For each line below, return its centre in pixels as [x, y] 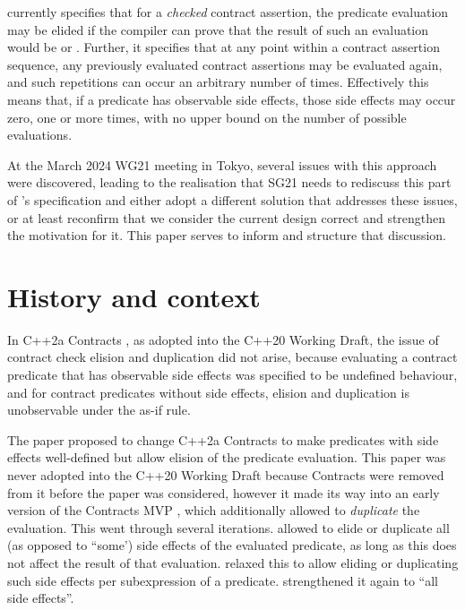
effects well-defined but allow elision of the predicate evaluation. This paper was [227, 457]
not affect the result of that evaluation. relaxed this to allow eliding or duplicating [233, 562]
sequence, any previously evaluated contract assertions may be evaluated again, [225, 64]
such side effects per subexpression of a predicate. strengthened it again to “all [223, 580]
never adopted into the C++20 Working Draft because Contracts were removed [226, 475]
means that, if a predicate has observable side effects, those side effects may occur [232, 99]
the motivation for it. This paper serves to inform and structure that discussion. [227, 235]
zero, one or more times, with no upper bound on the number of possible [207, 117]
